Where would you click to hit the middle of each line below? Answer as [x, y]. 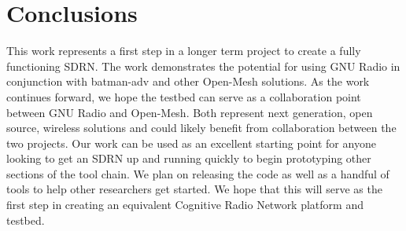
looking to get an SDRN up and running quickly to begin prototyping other [189, 158]
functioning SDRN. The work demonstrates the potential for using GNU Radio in [203, 66]
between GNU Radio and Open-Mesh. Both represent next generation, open [190, 112]
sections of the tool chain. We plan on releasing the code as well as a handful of [198, 173]
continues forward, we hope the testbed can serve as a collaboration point [184, 96]
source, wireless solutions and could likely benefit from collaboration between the [201, 128]
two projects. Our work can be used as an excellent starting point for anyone [191, 143]
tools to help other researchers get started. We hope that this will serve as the [194, 189]
